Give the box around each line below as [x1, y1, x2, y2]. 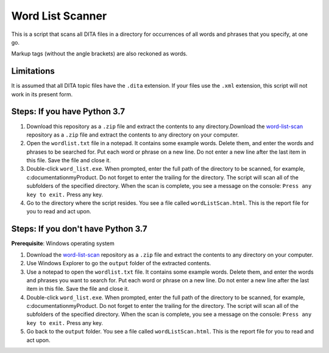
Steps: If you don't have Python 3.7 [11, 224, 147, 234]
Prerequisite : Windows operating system [11, 240, 115, 247]
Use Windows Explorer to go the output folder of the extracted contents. [26, 260, 211, 267]
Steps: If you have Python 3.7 [11, 107, 125, 117]
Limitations [11, 66, 55, 76]
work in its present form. [11, 90, 73, 98]
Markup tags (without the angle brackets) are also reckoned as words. [11, 50, 188, 57]
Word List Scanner [11, 9, 107, 23]
